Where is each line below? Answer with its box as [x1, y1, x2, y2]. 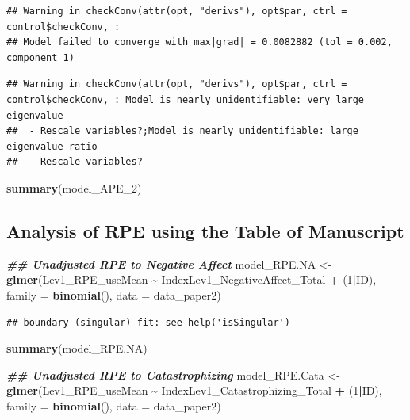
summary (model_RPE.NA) [6, 340, 148, 357]
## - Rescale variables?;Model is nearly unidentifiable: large [6, 125, 358, 137]
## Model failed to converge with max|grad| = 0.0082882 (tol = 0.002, [6, 36, 393, 48]
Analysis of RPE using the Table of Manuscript [6, 218, 404, 242]
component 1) [6, 52, 75, 63]
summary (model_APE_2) [6, 179, 142, 196]
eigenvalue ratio [6, 140, 98, 152]
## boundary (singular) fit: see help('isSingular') [6, 316, 290, 328]
